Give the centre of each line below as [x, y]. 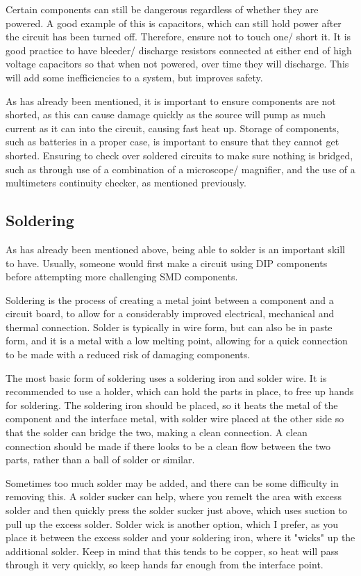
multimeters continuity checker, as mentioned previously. [126, 183]
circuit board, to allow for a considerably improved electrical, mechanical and [170, 313]
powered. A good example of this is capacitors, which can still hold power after [174, 23]
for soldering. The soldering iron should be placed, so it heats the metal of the [172, 405]
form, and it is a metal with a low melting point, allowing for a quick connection [177, 341]
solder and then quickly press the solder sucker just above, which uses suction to [176, 510]
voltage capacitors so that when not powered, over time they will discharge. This [177, 64]
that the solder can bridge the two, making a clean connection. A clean [157, 432]
